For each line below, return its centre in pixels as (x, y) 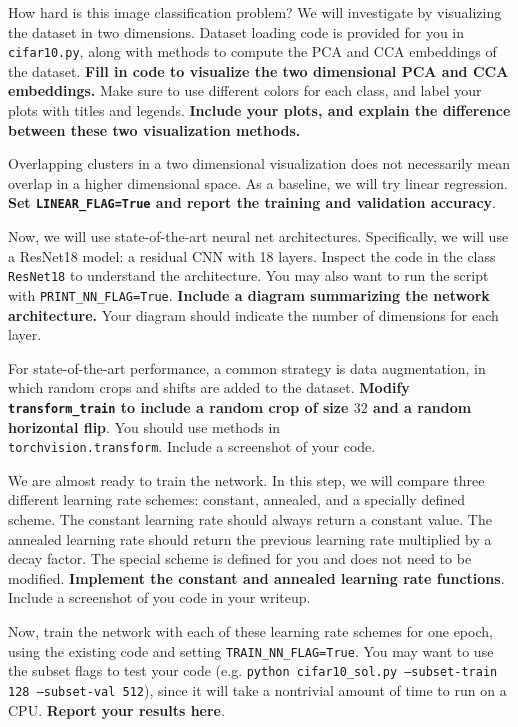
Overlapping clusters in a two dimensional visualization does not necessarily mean (259, 163)
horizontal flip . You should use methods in (144, 426)
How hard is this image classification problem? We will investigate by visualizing (255, 12)
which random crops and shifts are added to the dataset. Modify (209, 387)
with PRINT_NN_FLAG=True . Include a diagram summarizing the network (249, 294)
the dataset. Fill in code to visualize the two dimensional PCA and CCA (258, 70)
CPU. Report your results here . (116, 709)
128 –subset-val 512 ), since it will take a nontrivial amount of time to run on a (257, 689)
